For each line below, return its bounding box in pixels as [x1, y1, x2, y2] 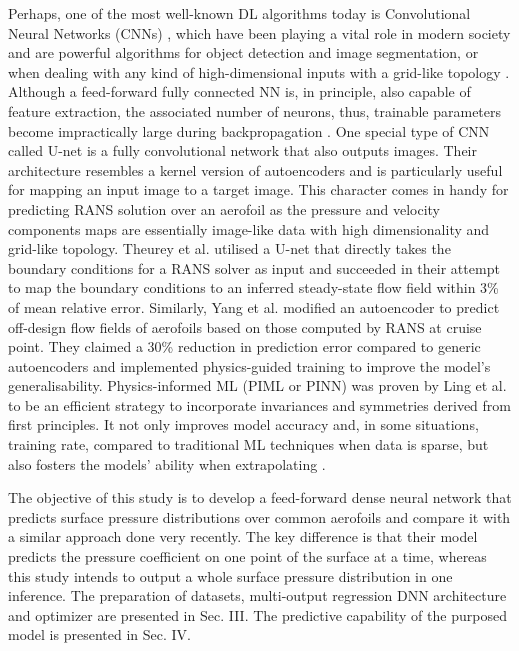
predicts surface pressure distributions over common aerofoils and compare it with [8, 506, 511, 527]
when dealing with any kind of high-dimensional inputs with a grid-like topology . [8, 61, 510, 82]
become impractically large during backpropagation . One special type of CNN [8, 120, 490, 141]
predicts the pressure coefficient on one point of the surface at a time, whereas [8, 546, 487, 567]
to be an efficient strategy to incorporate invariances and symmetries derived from [8, 394, 511, 415]
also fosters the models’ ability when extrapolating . [8, 453, 326, 474]
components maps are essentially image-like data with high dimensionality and [8, 218, 490, 239]
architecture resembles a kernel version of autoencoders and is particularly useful [8, 159, 503, 180]
